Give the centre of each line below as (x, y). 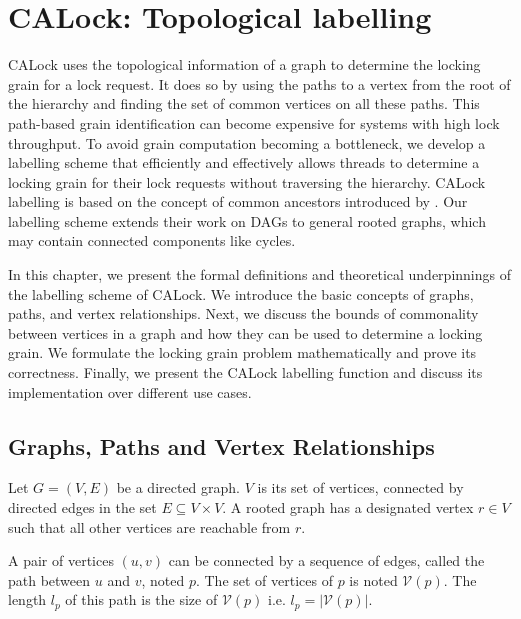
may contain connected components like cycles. (152, 240)
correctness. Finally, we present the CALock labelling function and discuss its (245, 372)
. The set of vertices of (264, 579)
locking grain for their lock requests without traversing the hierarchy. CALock (247, 181)
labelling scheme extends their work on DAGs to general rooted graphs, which (247, 220)
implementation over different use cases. (130, 391)
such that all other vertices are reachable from (149, 526)
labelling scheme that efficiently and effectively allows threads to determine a (244, 162)
